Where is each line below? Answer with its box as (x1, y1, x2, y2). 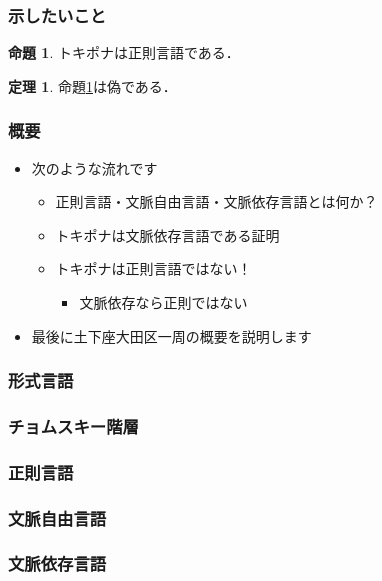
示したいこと (8, 2, 107, 27)
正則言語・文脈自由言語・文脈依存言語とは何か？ (55, 191, 378, 212)
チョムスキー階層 (8, 413, 139, 438)
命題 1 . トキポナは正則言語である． (8, 42, 240, 63)
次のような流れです (31, 157, 158, 178)
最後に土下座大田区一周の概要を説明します (31, 325, 312, 346)
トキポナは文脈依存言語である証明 (55, 224, 280, 245)
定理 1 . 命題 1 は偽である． (8, 75, 177, 96)
